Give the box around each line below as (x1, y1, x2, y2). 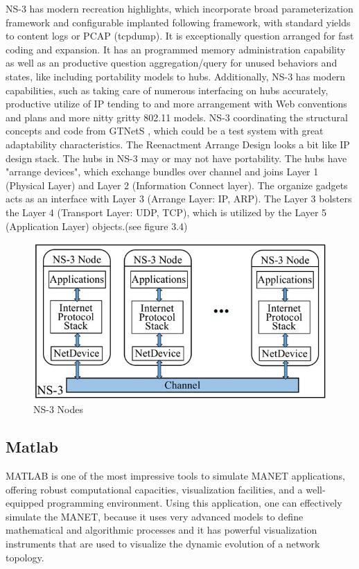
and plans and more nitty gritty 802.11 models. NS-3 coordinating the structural (6, 110, 348, 124)
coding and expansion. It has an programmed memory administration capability (6, 42, 346, 56)
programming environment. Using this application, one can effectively (46, 496, 342, 510)
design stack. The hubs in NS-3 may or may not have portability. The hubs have (6, 150, 347, 165)
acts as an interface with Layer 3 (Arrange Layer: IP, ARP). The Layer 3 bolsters (6, 191, 352, 206)
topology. (6, 550, 44, 564)
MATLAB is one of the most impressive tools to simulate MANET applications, (6, 469, 345, 483)
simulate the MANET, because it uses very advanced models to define (6, 509, 304, 523)
